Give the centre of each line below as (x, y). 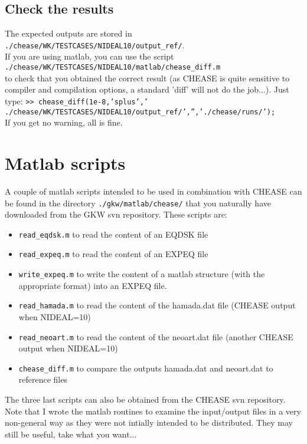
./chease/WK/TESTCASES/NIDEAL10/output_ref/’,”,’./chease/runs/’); (140, 112)
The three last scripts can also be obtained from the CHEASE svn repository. (145, 399)
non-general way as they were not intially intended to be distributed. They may (149, 422)
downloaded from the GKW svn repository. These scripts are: (116, 214)
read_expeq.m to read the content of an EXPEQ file (113, 254)
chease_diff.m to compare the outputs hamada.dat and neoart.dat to (146, 368)
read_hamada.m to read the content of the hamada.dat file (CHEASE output (157, 305)
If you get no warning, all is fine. (64, 122)
